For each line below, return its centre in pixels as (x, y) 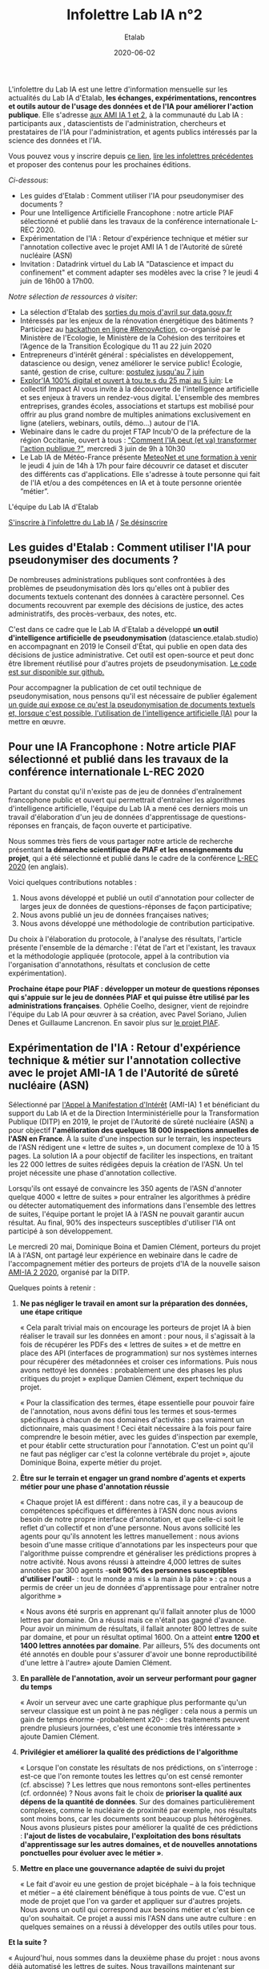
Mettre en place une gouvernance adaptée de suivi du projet (122, 1869)
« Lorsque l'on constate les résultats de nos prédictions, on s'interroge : (139, 1767)
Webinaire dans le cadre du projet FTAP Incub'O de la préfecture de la (135, 431)
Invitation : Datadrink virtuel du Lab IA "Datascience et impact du (126, 263)
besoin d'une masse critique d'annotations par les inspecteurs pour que (139, 1545)
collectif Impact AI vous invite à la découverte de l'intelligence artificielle (139, 389)
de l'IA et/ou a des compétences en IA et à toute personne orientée (131, 483)
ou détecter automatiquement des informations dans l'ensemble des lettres (132, 1205)
